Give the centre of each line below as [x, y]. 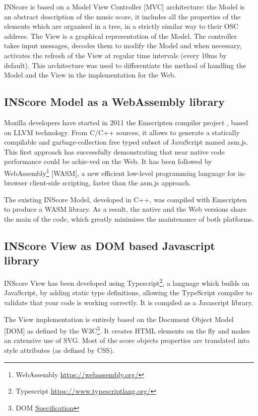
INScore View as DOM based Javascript [110, 245]
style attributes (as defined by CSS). [59, 350]
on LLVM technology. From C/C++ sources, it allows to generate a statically [122, 132]
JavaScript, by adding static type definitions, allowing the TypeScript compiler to [128, 292]
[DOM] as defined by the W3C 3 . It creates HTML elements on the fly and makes [127, 330]
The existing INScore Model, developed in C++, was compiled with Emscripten [126, 199]
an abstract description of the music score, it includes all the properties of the [122, 16]
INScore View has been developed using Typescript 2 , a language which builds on [127, 282]
